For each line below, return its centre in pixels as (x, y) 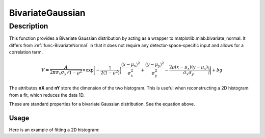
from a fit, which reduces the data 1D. (47, 95)
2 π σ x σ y (58, 73)
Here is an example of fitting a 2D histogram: (54, 130)
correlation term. (26, 52)
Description (29, 26)
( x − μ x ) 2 (131, 65)
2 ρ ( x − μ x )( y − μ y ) (188, 67)
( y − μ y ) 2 (155, 65)
